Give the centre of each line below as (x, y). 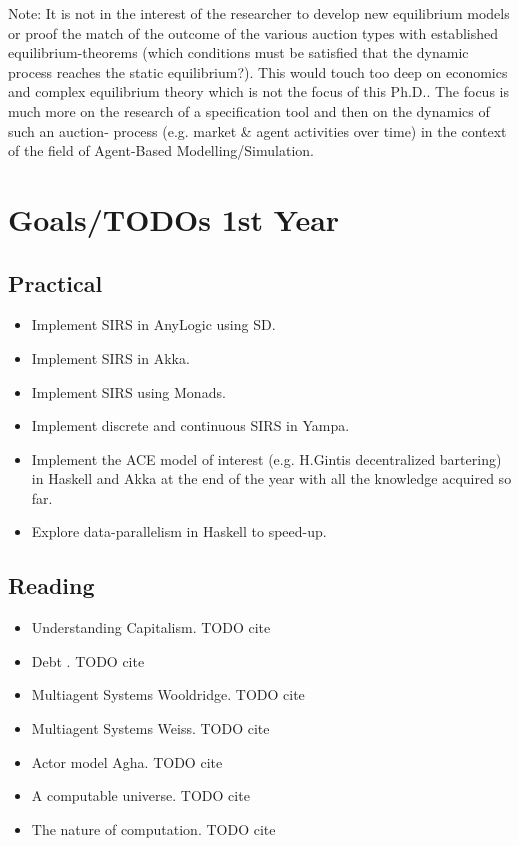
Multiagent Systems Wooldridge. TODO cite (168, 694)
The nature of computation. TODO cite (153, 828)
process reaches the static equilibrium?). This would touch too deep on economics (258, 71)
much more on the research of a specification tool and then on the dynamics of (249, 110)
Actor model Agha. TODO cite (127, 761)
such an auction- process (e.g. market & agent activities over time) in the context (257, 130)
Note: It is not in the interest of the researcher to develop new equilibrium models (259, 13)
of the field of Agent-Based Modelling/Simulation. (161, 150)
